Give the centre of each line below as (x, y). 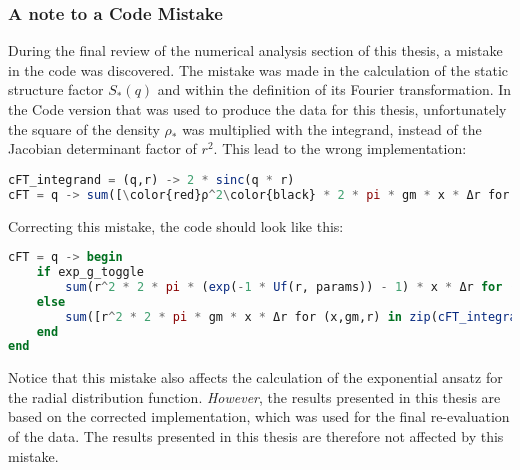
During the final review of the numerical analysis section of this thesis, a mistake (255, 50)
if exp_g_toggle (90, 272)
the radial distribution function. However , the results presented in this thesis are (254, 396)
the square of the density (84, 128)
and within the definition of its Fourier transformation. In (334, 89)
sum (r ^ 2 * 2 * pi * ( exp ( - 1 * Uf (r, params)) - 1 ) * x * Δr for (284, 286)
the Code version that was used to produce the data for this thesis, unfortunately (257, 109)
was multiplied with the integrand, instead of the (332, 128)
